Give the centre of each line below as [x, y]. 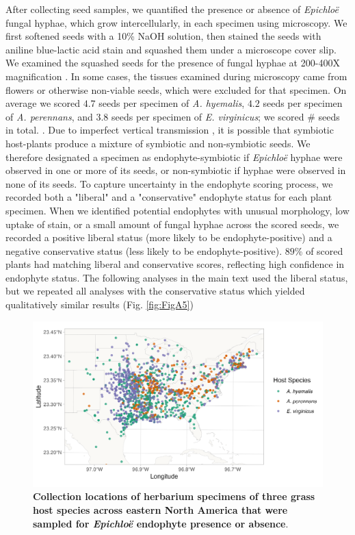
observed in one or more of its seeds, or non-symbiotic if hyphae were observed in [176, 170]
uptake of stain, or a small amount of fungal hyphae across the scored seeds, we [172, 224]
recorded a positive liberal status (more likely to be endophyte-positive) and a [169, 237]
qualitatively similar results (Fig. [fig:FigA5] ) [100, 304]
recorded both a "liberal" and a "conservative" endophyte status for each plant [169, 197]
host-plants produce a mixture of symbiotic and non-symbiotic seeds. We [158, 143]
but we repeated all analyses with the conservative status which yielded [155, 291]
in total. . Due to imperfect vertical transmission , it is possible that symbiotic [170, 130]
